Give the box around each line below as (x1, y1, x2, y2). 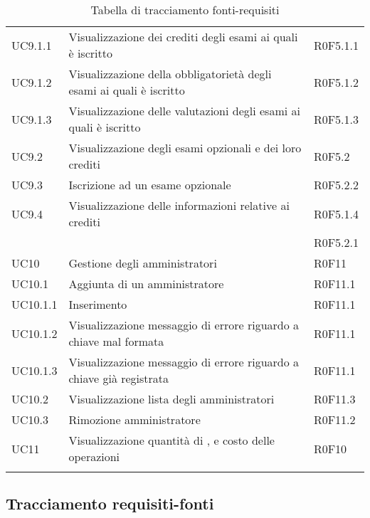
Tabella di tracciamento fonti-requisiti (90, 1, 280, 18)
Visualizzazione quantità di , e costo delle (68, 432, 275, 448)
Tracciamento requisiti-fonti (6, 492, 214, 514)
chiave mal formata (68, 333, 164, 349)
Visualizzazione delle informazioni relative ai (68, 197, 290, 213)
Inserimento (68, 296, 127, 312)
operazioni (68, 448, 120, 465)
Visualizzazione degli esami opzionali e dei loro (68, 139, 302, 156)
